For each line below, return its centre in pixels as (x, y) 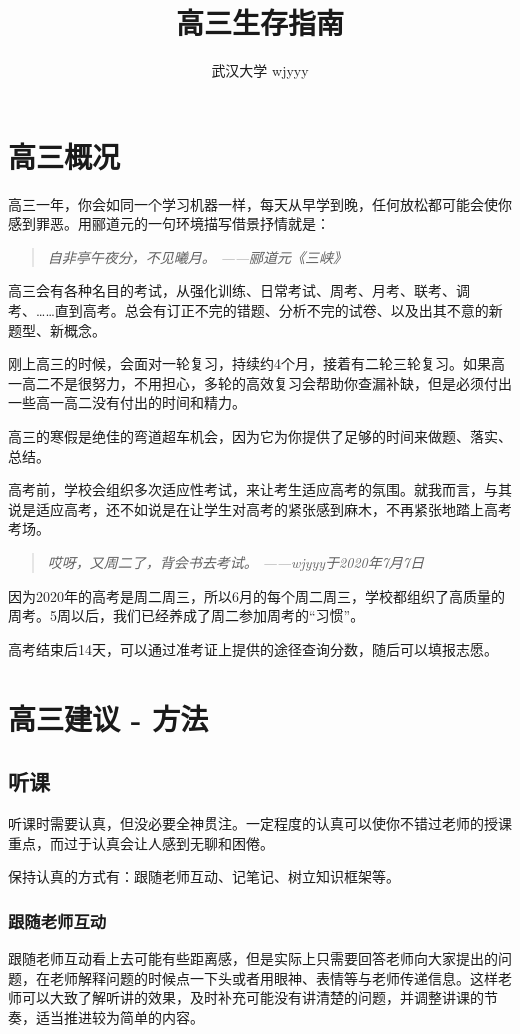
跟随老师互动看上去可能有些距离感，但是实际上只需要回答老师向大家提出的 (253, 957)
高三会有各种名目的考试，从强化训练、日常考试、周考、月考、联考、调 (239, 290)
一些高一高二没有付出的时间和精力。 (127, 402)
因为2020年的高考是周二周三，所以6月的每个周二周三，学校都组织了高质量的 (256, 595)
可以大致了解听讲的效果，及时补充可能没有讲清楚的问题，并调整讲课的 (252, 997)
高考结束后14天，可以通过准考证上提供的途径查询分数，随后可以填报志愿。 (253, 648)
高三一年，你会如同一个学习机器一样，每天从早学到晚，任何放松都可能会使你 (260, 203)
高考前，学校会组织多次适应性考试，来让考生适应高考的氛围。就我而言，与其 (260, 489)
